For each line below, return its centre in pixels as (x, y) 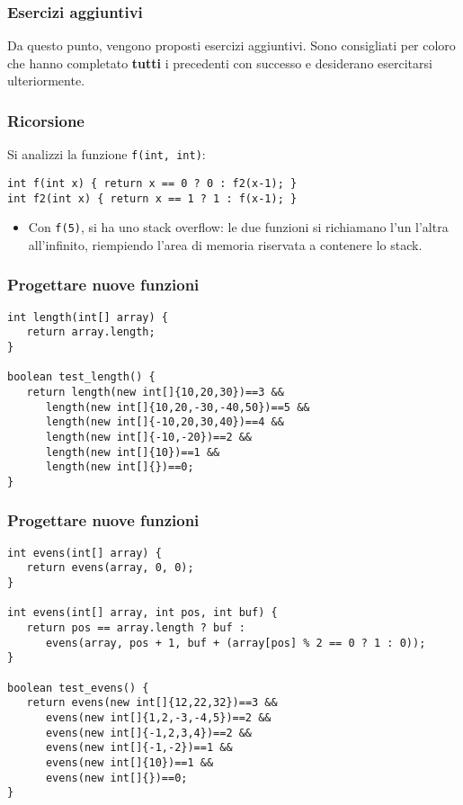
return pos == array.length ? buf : (136, 628)
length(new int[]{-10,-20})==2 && (149, 437)
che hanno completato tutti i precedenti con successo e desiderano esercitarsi (220, 63)
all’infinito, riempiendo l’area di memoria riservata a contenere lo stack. (225, 244)
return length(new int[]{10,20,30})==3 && (155, 392)
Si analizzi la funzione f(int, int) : (107, 154)
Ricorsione (46, 120)
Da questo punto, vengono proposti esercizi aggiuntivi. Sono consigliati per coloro (231, 45)
